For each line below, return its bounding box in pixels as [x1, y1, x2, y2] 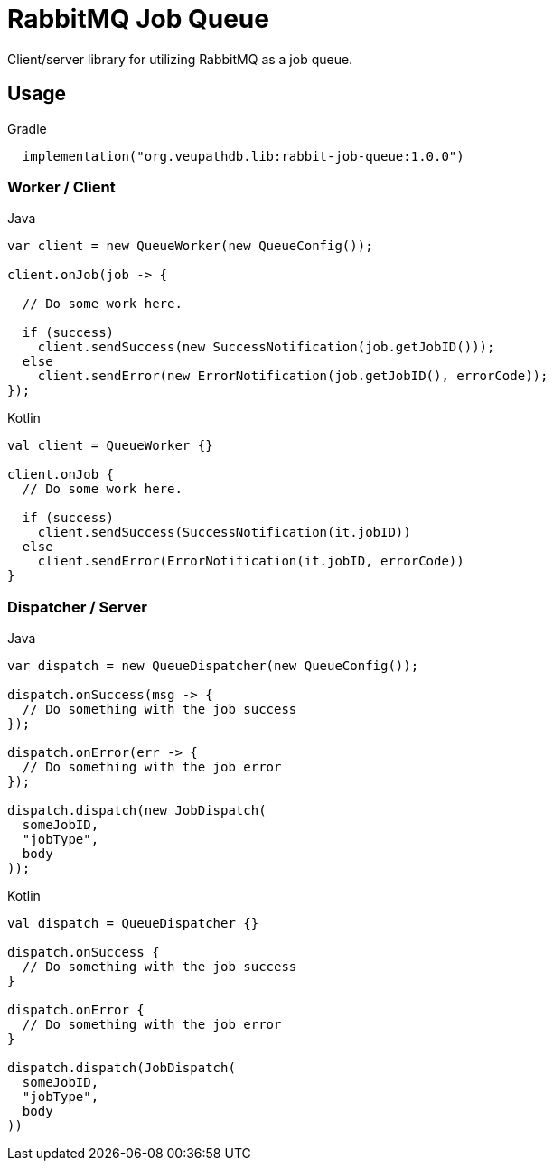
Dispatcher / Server [7, 597, 147, 616]
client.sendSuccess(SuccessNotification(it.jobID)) [37, 525, 411, 540]
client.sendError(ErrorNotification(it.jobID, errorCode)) [37, 554, 464, 569]
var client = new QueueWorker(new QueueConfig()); [7, 238, 373, 254]
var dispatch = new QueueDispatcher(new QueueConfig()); [7, 659, 419, 674]
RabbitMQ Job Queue [7, 4, 269, 34]
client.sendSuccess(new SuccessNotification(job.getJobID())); [37, 340, 495, 355]
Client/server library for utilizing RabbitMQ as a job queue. [7, 51, 353, 67]
